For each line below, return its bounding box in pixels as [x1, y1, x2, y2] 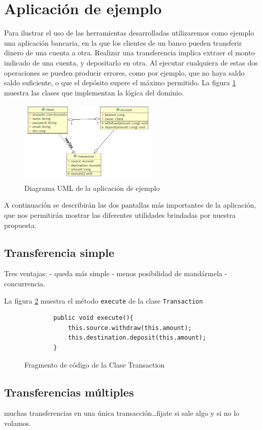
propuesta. [4, 219, 37, 230]
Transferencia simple [4, 244, 115, 260]
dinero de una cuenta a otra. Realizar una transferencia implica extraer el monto [4, 47, 255, 58]
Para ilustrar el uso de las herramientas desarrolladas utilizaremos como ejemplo [4, 27, 254, 38]
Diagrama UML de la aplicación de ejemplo [24, 182, 160, 193]
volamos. [4, 418, 31, 428]
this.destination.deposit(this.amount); [68, 334, 206, 342]
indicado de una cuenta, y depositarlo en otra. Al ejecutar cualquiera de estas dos [4, 57, 258, 68]
